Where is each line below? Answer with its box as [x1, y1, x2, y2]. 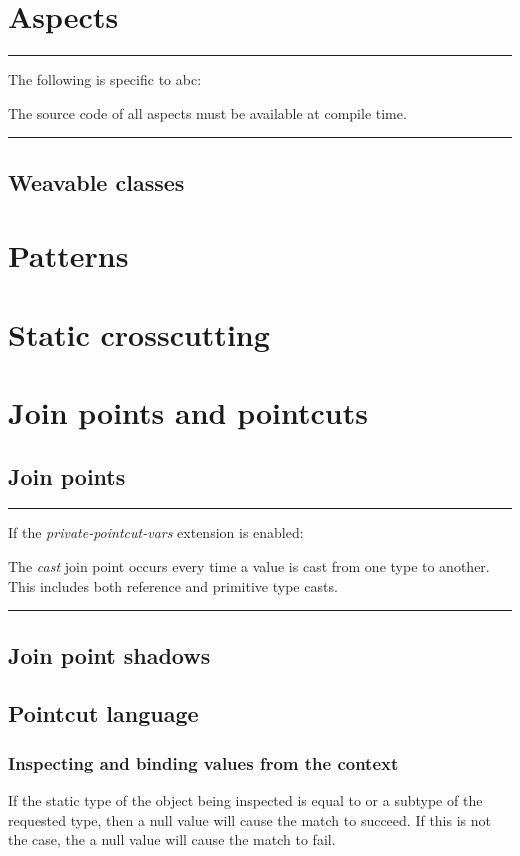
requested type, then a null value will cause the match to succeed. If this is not [8, 809, 491, 830]
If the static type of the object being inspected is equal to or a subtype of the [8, 789, 483, 810]
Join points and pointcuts [8, 392, 368, 433]
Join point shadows [8, 639, 211, 670]
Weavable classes [8, 166, 185, 197]
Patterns [8, 235, 129, 276]
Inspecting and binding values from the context [8, 750, 399, 775]
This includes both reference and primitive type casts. [8, 575, 338, 596]
